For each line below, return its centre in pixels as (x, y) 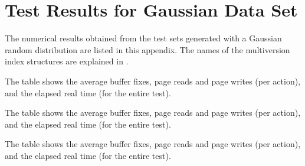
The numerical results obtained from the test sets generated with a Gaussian (143, 38)
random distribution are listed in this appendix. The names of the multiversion (147, 49)
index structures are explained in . (67, 61)
